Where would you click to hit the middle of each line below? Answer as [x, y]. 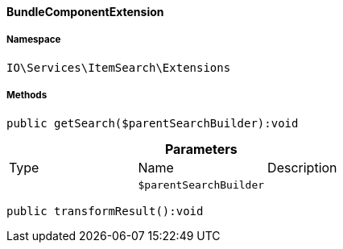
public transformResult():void [105, 211]
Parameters [201, 149]
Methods [27, 95]
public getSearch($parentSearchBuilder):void [153, 123]
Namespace [34, 40]
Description [302, 167]
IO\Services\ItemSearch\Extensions [119, 67]
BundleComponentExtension [85, 12]
